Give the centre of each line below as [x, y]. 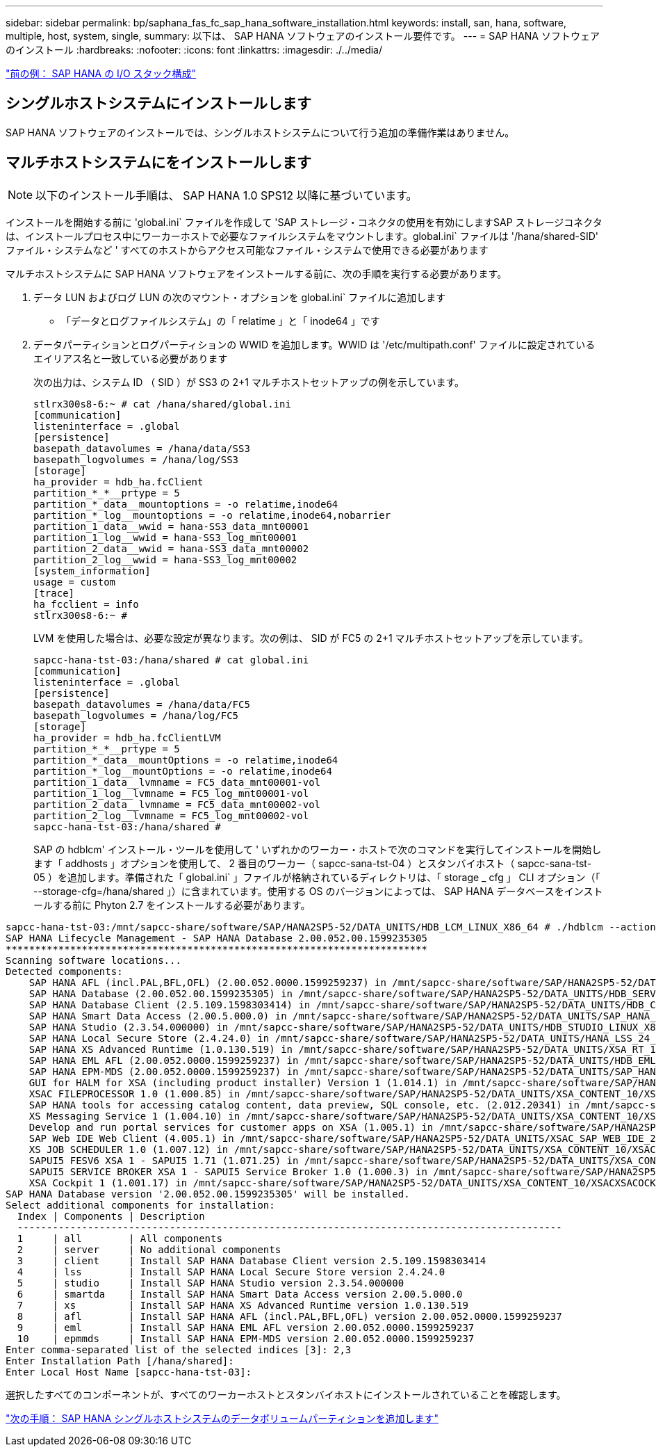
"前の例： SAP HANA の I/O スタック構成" [101, 73]
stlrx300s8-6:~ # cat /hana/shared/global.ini [162, 404]
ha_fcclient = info [86, 604]
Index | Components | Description [111, 1216]
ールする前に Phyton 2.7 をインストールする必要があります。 [172, 905]
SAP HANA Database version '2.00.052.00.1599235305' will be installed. [208, 1194]
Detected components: [64, 971]
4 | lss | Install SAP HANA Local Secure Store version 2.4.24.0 [231, 1272]
